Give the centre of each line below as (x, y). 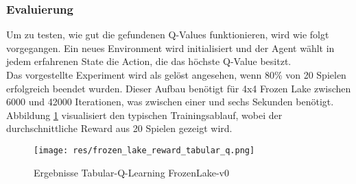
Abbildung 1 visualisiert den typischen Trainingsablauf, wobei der (144, 115)
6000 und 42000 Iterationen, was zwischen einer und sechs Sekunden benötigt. (170, 102)
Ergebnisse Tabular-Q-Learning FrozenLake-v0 (131, 172)
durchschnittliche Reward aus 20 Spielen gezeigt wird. (119, 128)
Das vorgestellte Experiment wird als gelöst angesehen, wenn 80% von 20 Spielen (176, 75)
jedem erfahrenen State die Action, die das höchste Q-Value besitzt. (149, 61)
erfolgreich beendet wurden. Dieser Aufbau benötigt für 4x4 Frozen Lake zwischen (179, 88)
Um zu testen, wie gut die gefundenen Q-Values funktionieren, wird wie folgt (168, 35)
